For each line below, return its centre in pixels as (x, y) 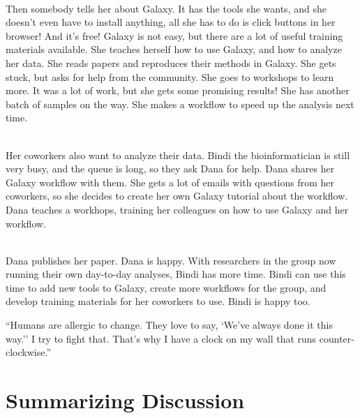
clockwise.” (29, 352)
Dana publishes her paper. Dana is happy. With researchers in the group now (171, 260)
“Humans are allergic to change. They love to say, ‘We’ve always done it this (169, 325)
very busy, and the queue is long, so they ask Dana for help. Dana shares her (170, 169)
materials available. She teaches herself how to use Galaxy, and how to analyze (174, 49)
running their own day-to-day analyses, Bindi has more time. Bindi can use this (176, 274)
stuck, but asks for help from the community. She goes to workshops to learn (170, 76)
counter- (337, 338)
